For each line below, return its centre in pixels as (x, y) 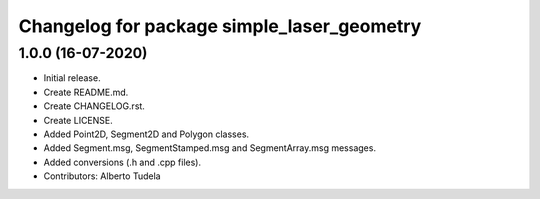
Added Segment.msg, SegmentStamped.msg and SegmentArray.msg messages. (210, 148)
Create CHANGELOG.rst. (94, 106)
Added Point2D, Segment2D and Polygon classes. (146, 134)
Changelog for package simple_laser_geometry (220, 26)
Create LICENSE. (78, 120)
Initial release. (72, 78)
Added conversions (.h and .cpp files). (122, 162)
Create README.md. (86, 92)
